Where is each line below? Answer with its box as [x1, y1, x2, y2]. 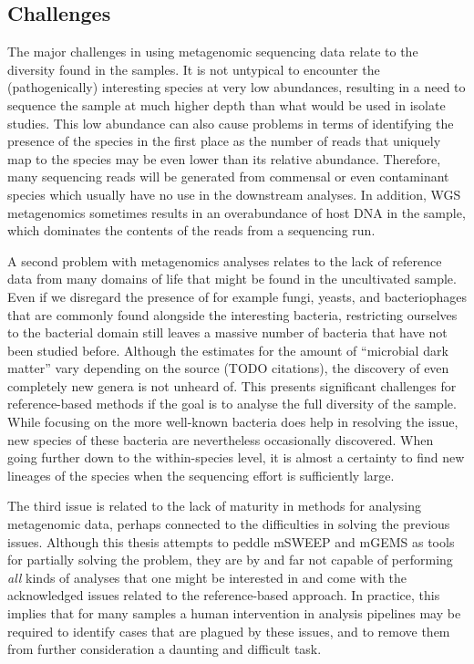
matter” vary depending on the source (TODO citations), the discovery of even [7, 358, 449, 378]
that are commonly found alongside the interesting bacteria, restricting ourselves [7, 305, 458, 324]
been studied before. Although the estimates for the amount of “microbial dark [7, 340, 448, 359]
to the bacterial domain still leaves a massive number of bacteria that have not [7, 323, 448, 342]
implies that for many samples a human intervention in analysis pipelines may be [7, 604, 461, 623]
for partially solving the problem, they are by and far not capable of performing [7, 550, 453, 569]
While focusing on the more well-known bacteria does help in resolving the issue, [7, 412, 459, 431]
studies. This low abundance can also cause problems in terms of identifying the [7, 113, 454, 132]
